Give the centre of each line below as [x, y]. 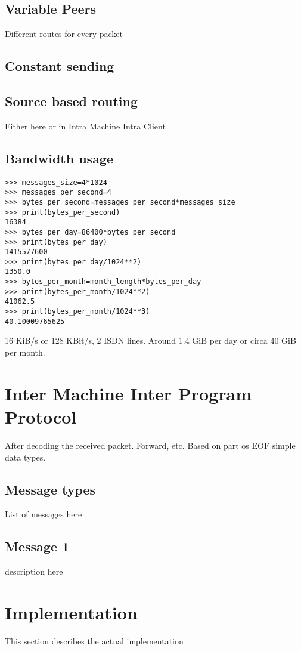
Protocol [41, 416]
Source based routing [71, 101]
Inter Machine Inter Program [128, 393]
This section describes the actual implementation [94, 641]
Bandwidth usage [59, 158]
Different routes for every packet [64, 34]
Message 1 [37, 546]
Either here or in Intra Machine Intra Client [85, 126]
